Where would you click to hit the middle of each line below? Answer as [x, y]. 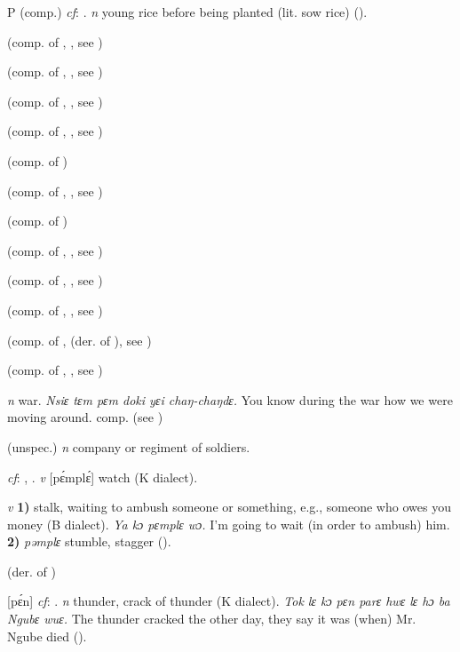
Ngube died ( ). [47, 636]
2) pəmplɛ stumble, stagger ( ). [89, 541]
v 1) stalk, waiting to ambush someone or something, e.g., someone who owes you [229, 507]
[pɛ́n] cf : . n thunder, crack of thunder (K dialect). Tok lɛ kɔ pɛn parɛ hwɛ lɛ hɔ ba [229, 601]
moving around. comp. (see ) [85, 417]
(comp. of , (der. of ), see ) [79, 340]
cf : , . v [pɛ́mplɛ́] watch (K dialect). [103, 477]
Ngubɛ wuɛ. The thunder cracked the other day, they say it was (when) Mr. [212, 619]
